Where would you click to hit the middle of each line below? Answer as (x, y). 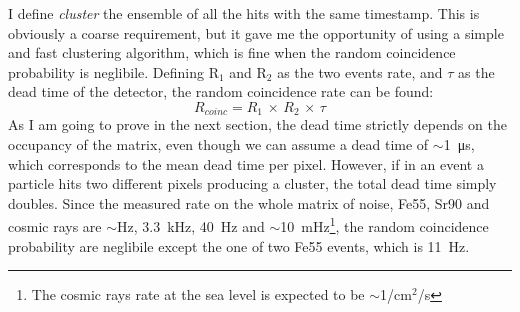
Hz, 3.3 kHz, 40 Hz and (191, 226)
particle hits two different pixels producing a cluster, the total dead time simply (252, 183)
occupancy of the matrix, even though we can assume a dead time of (218, 144)
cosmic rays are (55, 226)
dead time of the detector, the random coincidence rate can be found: (221, 91)
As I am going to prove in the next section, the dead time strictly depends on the (257, 124)
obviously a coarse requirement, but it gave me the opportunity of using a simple (256, 32)
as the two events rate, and (360, 71)
